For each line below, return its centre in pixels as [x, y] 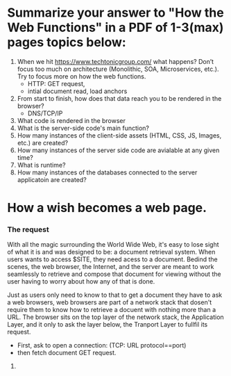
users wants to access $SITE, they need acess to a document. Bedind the [112, 259]
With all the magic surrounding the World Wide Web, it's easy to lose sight [113, 245]
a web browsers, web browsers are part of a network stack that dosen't [110, 302]
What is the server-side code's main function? [83, 128]
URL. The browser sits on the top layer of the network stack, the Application [115, 317]
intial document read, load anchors [77, 91]
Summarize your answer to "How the [115, 13]
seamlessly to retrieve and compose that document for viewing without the [114, 274]
